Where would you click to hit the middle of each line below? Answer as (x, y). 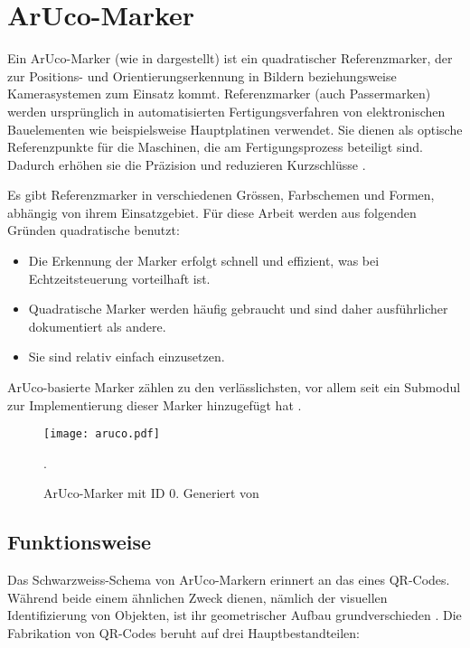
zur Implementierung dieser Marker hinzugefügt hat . (155, 404)
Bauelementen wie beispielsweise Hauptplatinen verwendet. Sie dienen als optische (235, 129)
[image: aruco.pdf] (102, 434)
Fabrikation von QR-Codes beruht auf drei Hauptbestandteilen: (184, 633)
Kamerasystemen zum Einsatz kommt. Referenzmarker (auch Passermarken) (219, 94)
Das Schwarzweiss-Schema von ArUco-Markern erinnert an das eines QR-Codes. (229, 580)
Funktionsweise (80, 542)
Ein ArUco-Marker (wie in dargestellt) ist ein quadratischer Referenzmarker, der (230, 58)
